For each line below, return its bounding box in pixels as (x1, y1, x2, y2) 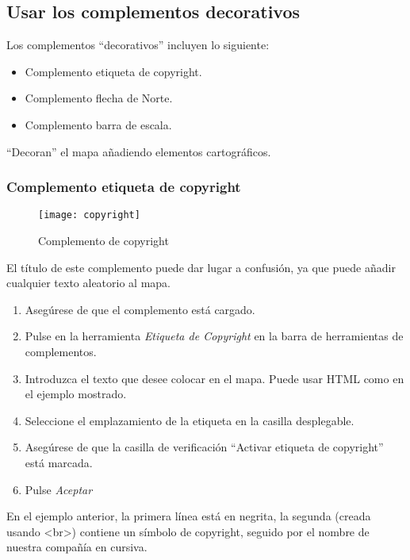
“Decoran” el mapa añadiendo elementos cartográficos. (6, 143, 271, 159)
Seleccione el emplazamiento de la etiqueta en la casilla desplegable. (25, 412, 354, 428)
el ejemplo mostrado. (25, 385, 127, 402)
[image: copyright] (38, 209, 140, 221)
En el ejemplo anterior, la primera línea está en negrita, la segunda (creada (6, 508, 371, 524)
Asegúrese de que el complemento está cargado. (25, 301, 255, 317)
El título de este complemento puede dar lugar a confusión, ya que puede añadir (6, 259, 396, 275)
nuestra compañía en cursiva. (6, 539, 148, 555)
